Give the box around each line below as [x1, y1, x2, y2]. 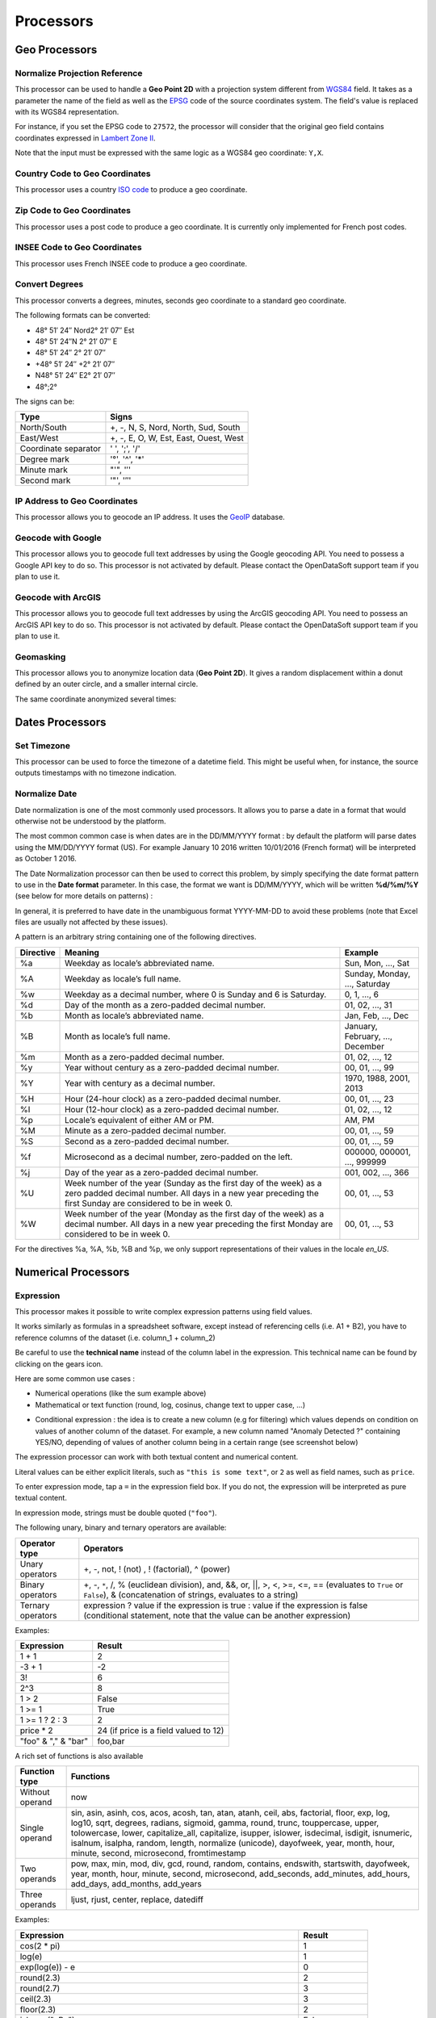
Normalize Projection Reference [15, 67, 143, 78]
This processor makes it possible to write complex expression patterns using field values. [15, 1307, 312, 1316]
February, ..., [344, 1030, 393, 1041]
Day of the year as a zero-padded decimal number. [65, 1166, 258, 1178]
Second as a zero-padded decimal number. [65, 1135, 229, 1146]
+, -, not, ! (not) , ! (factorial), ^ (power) [83, 1563, 231, 1574]
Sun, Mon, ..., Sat [344, 957, 410, 969]
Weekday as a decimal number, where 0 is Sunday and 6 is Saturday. [65, 989, 327, 1000]
